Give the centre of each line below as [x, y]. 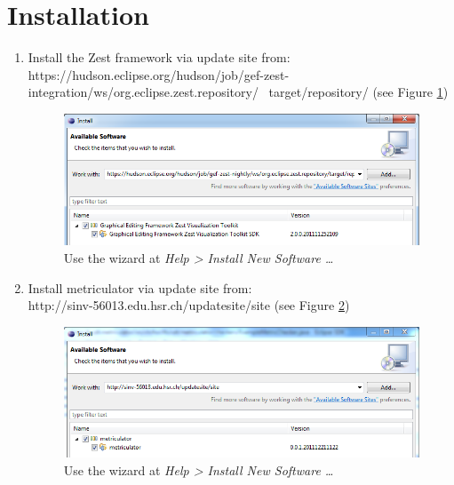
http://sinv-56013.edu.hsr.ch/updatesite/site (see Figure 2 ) [189, 305]
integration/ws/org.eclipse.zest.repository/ [143, 92]
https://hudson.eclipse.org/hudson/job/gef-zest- [159, 74]
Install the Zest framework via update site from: [159, 57]
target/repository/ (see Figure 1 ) [358, 92]
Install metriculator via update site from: [140, 287]
